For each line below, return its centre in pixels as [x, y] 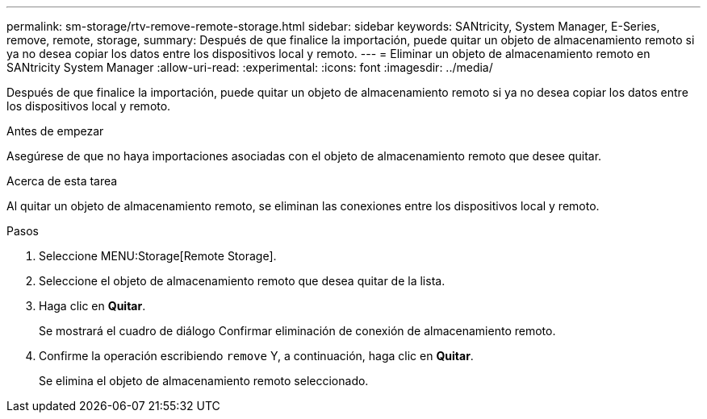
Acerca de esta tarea [62, 181]
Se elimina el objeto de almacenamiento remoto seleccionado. [204, 381]
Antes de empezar [55, 131]
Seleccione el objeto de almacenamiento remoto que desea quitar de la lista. [242, 281]
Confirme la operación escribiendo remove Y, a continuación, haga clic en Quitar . [256, 356]
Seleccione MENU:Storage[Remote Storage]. [158, 256]
